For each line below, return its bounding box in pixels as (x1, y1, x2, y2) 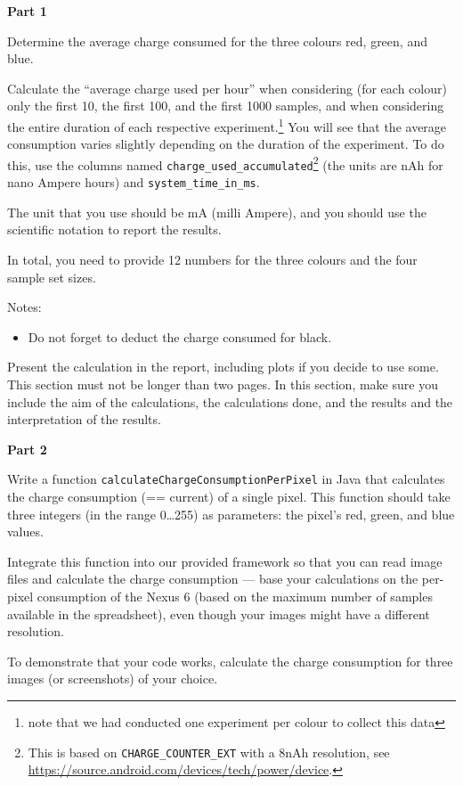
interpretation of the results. (7, 410, 161, 429)
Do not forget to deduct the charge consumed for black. (28, 327, 332, 346)
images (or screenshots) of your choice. (7, 669, 218, 688)
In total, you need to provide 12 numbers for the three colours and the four (7, 249, 418, 268)
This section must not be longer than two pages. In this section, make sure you (7, 374, 438, 393)
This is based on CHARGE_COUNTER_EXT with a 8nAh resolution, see (28, 742, 390, 761)
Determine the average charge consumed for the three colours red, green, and (7, 31, 427, 50)
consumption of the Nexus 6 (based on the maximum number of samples (37, 586, 433, 605)
